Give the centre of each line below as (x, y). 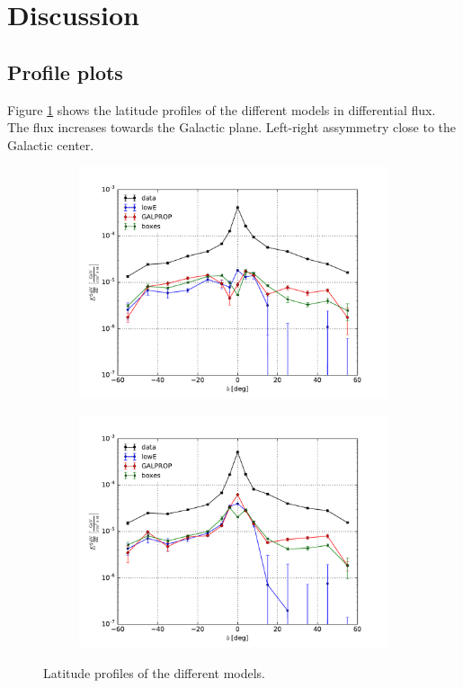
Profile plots (65, 71)
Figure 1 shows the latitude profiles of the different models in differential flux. (222, 109)
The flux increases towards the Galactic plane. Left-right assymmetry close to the (232, 127)
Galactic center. (51, 144)
